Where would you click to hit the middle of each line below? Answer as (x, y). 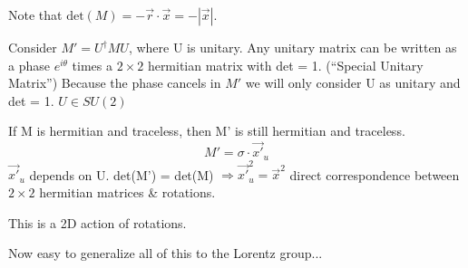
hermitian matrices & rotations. (127, 191)
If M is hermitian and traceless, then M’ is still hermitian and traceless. (207, 131)
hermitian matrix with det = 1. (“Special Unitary (285, 65)
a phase (29, 65)
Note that (35, 14)
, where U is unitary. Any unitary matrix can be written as (292, 47)
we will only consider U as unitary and (353, 83)
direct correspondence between (375, 174)
